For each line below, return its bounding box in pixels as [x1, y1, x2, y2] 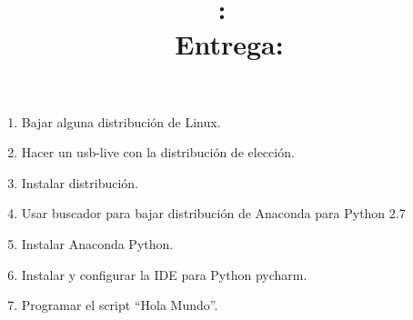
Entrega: [175, 25, 284, 63]
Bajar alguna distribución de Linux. [21, 112, 221, 131]
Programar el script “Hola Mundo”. [21, 295, 218, 315]
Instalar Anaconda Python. [21, 234, 174, 253]
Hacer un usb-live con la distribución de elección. [21, 143, 295, 162]
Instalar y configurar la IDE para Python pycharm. [21, 265, 307, 284]
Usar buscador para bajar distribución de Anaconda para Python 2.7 [21, 204, 406, 223]
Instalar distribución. [21, 173, 139, 192]
